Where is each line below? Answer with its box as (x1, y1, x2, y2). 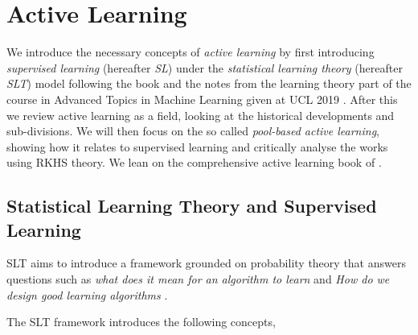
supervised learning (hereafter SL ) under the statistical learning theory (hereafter (6, 59, 403, 76)
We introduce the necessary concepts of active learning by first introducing (6, 43, 375, 60)
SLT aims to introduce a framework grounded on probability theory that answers (6, 254, 406, 271)
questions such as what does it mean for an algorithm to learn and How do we (6, 271, 390, 287)
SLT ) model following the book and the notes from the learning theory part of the (6, 75, 412, 92)
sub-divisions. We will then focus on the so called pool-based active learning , (6, 122, 379, 139)
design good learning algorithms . (6, 286, 168, 303)
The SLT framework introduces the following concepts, (6, 313, 276, 330)
